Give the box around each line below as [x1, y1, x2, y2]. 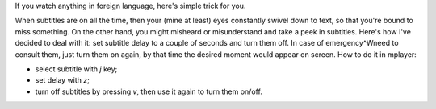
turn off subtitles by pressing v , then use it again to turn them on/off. [35, 87, 262, 96]
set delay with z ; [35, 75, 90, 85]
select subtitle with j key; [35, 64, 118, 74]
